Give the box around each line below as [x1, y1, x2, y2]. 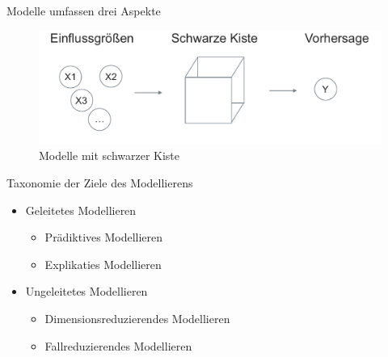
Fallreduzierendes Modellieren [44, 337, 192, 354]
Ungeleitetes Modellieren [25, 283, 148, 300]
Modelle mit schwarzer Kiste [39, 147, 180, 164]
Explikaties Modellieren [44, 255, 162, 272]
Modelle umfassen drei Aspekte [6, 2, 161, 19]
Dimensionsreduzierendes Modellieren [44, 309, 230, 326]
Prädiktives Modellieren [44, 229, 163, 246]
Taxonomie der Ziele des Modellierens [6, 174, 193, 191]
